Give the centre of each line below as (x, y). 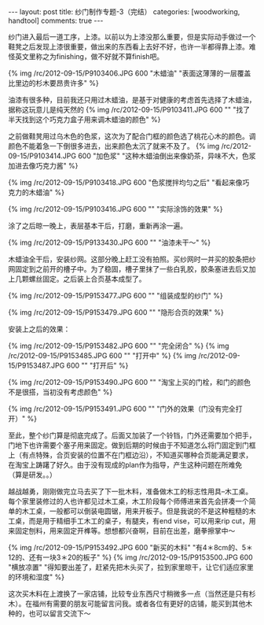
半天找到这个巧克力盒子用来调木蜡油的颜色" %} (84, 119)
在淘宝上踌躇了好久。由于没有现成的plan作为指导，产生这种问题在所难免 (125, 465)
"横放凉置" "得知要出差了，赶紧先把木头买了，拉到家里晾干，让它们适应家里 (131, 567)
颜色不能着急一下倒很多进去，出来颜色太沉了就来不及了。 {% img (114, 146)
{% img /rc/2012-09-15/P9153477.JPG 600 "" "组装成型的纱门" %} (115, 296)
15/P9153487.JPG (37, 365)
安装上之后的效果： (39, 329)
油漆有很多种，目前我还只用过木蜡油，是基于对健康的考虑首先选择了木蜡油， (132, 100)
